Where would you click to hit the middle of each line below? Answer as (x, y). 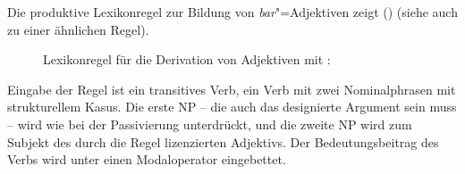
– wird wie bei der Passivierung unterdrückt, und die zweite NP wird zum (210, 124)
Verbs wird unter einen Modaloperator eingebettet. (147, 159)
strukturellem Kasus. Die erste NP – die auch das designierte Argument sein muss (232, 107)
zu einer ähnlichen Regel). (78, 29)
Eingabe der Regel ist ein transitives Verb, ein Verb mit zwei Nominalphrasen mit (232, 89)
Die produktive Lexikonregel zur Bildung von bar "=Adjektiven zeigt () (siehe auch (232, 12)
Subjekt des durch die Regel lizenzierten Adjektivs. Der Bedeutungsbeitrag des (223, 141)
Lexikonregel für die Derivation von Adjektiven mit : (187, 59)
